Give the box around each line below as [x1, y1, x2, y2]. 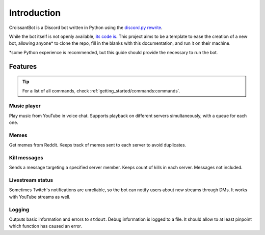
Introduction [9, 7, 61, 18]
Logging [9, 206, 29, 213]
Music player [9, 102, 41, 109]
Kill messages [9, 154, 44, 161]
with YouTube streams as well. [9, 194, 71, 200]
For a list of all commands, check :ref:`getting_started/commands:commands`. [22, 88, 181, 93]
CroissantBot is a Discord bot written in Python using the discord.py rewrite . [9, 25, 163, 30]
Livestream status [9, 177, 53, 184]
